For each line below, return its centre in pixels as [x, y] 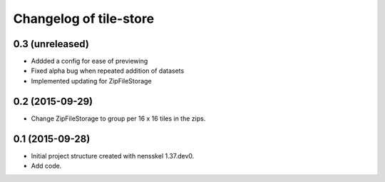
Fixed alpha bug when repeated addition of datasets [108, 71]
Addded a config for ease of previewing [89, 61]
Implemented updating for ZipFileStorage [92, 81]
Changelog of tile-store [84, 19]
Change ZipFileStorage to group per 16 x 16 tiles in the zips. [118, 118]
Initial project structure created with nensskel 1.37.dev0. [113, 156]
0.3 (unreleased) [51, 44]
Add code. [46, 166]
